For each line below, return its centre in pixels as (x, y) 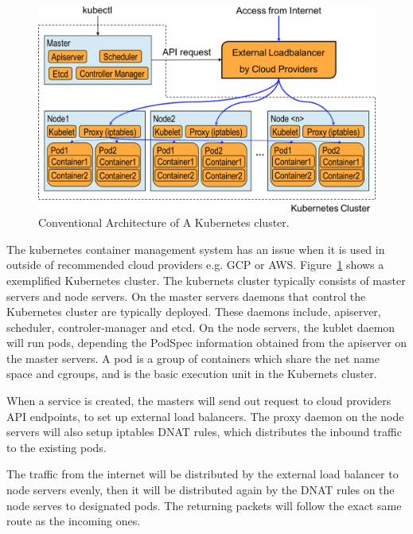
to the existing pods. (56, 447)
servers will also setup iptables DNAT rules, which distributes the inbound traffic (204, 432)
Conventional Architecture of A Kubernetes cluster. (164, 222)
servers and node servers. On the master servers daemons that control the (186, 296)
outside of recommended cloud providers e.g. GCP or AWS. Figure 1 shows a (195, 265)
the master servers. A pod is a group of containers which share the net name (193, 358)
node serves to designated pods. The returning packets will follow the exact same (204, 505)
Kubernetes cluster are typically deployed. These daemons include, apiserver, (194, 312)
